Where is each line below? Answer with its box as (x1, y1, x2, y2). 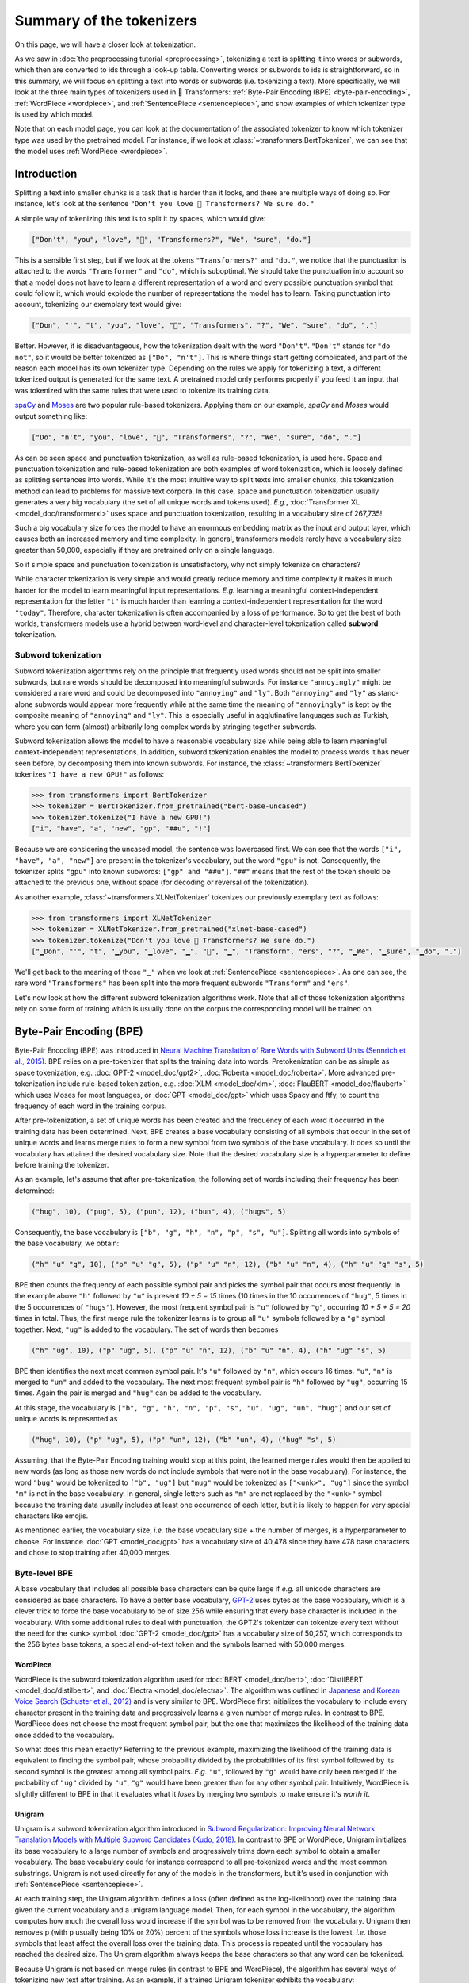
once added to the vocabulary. (14, 1730, 115, 1739)
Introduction (14, 167, 78, 180)
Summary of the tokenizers (14, 12, 198, 29)
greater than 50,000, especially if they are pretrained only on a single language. (14, 545, 275, 554)
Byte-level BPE (14, 1567, 73, 1578)
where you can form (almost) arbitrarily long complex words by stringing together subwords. (14, 722, 317, 731)
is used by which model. (14, 109, 94, 119)
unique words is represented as (14, 1414, 118, 1424)
